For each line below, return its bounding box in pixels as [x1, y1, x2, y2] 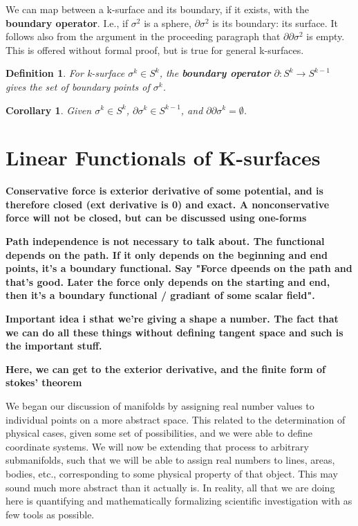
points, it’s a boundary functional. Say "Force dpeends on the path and [6, 261, 352, 275]
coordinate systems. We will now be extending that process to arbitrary [6, 439, 309, 453]
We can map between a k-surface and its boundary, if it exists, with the [6, 2, 310, 16]
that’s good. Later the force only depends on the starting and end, [6, 274, 330, 289]
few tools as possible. [6, 507, 95, 521]
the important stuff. [6, 338, 102, 353]
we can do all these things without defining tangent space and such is [6, 325, 343, 339]
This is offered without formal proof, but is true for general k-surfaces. [6, 42, 304, 57]
